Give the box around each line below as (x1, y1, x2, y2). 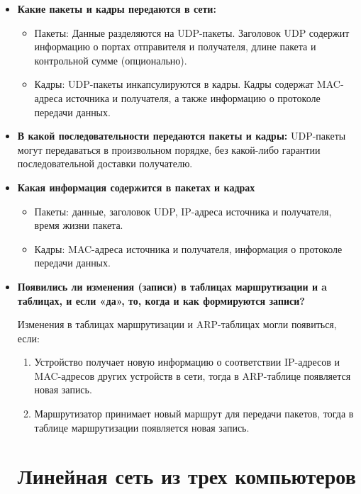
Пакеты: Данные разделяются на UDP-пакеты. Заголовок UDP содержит (34, 25, 350, 40)
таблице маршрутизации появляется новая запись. (34, 420, 250, 434)
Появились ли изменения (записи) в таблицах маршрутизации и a (17, 279, 328, 293)
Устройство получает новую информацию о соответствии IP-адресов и (34, 354, 340, 369)
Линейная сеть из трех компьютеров (17, 461, 356, 490)
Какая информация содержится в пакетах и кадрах (17, 179, 255, 194)
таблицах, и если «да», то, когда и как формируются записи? (17, 293, 305, 308)
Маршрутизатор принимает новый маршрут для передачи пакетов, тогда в (34, 406, 354, 421)
